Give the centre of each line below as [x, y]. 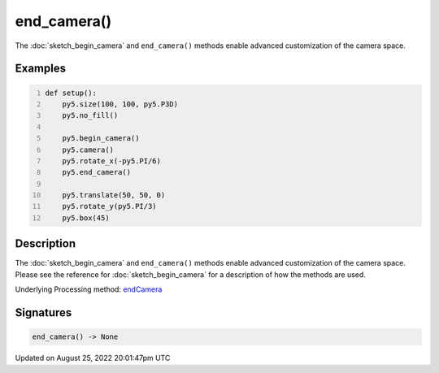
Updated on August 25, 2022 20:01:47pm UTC [93, 358]
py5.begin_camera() [101, 139]
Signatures [43, 312]
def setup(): [71, 93]
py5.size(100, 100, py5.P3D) [120, 104]
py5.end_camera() [97, 172]
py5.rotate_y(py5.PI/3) [110, 206]
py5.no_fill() [90, 115]
